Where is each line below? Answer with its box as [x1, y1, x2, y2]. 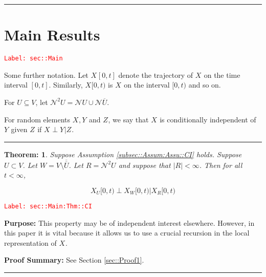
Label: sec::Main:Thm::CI [4, 202, 92, 210]
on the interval [124, 79, 170, 90]
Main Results [4, 24, 100, 45]
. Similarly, [49, 79, 83, 90]
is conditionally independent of [160, 114, 256, 124]
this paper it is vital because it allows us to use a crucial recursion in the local [4, 227, 250, 238]
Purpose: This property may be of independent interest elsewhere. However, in [4, 217, 255, 228]
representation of [4, 237, 57, 248]
